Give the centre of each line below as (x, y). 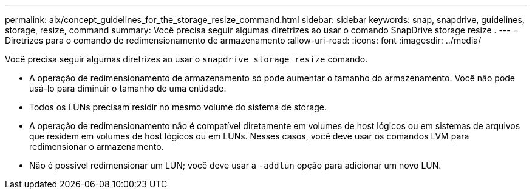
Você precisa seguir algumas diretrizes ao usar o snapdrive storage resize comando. (186, 59)
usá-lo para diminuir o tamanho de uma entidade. (128, 88)
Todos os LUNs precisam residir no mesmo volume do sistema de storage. (178, 107)
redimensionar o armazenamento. (97, 146)
